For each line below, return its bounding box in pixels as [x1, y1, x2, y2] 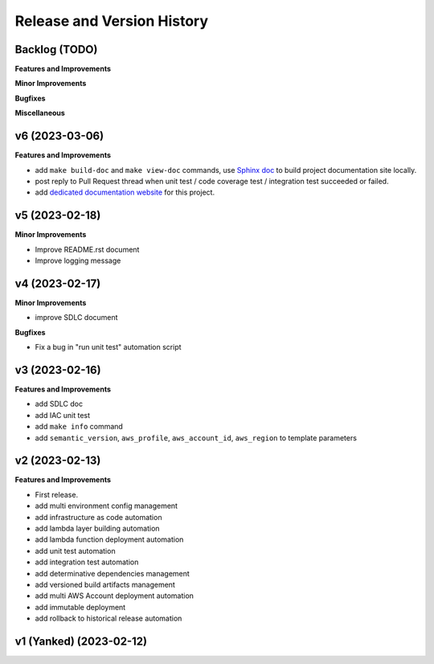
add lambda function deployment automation [35, 535, 184, 544]
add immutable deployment [35, 602, 126, 612]
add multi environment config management [35, 501, 178, 510]
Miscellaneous [14, 109, 66, 118]
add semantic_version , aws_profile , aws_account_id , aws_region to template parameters [35, 432, 358, 442]
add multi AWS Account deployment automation [35, 591, 194, 600]
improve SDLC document [35, 313, 118, 322]
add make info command [35, 422, 124, 432]
